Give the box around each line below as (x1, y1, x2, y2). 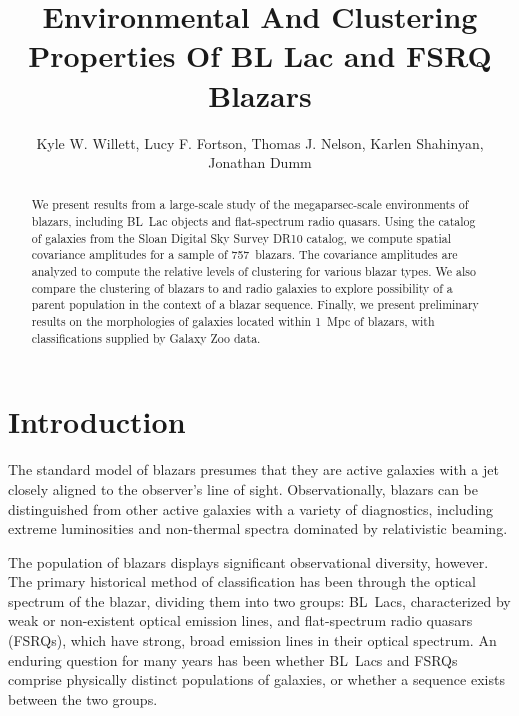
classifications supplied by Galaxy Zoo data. (31, 329, 261, 346)
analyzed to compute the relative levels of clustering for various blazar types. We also (31, 263, 476, 280)
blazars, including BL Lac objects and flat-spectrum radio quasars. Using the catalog (31, 213, 476, 230)
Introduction (8, 401, 186, 442)
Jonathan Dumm (208, 152, 312, 173)
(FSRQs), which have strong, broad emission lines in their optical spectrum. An (8, 630, 497, 651)
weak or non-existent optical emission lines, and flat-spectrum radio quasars (8, 610, 473, 631)
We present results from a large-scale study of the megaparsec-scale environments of (31, 196, 469, 213)
